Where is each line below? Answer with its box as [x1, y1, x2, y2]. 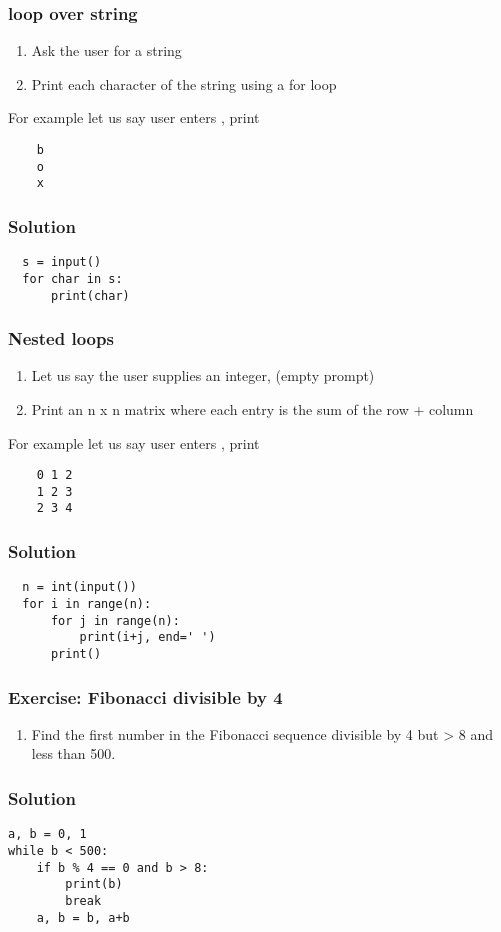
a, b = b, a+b [36, 910, 130, 925]
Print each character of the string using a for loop [31, 73, 337, 94]
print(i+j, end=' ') [79, 630, 216, 645]
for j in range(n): [50, 613, 180, 628]
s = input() [22, 255, 102, 270]
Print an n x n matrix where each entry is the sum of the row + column [31, 398, 474, 419]
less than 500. [31, 743, 116, 764]
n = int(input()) [22, 580, 137, 595]
